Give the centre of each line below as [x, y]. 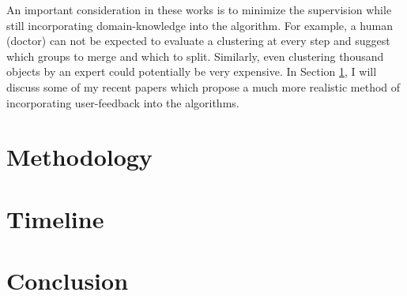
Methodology [79, 157]
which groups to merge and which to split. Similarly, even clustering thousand [195, 56]
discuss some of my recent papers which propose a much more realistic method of [203, 86]
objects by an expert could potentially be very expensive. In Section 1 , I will [192, 71]
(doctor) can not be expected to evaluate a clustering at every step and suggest [198, 41]
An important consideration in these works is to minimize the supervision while [199, 9]
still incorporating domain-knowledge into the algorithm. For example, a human [200, 25]
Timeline [55, 218]
